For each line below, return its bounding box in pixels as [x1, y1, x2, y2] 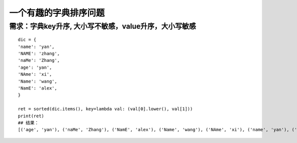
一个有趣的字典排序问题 [9, 7, 105, 18]
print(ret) [18, 113, 45, 119]
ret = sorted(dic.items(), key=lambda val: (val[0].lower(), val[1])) [18, 106, 193, 112]
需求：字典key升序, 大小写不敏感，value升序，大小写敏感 [9, 22, 197, 31]
